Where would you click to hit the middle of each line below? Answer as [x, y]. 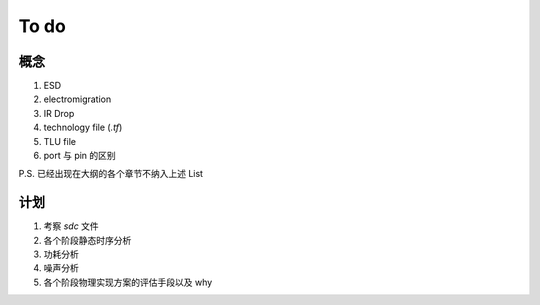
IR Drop [59, 113]
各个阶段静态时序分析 [87, 240]
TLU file [60, 141]
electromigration [77, 99]
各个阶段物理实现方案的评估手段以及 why [128, 282]
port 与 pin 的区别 [80, 156]
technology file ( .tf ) [83, 127]
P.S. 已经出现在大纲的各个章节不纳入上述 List [111, 174]
